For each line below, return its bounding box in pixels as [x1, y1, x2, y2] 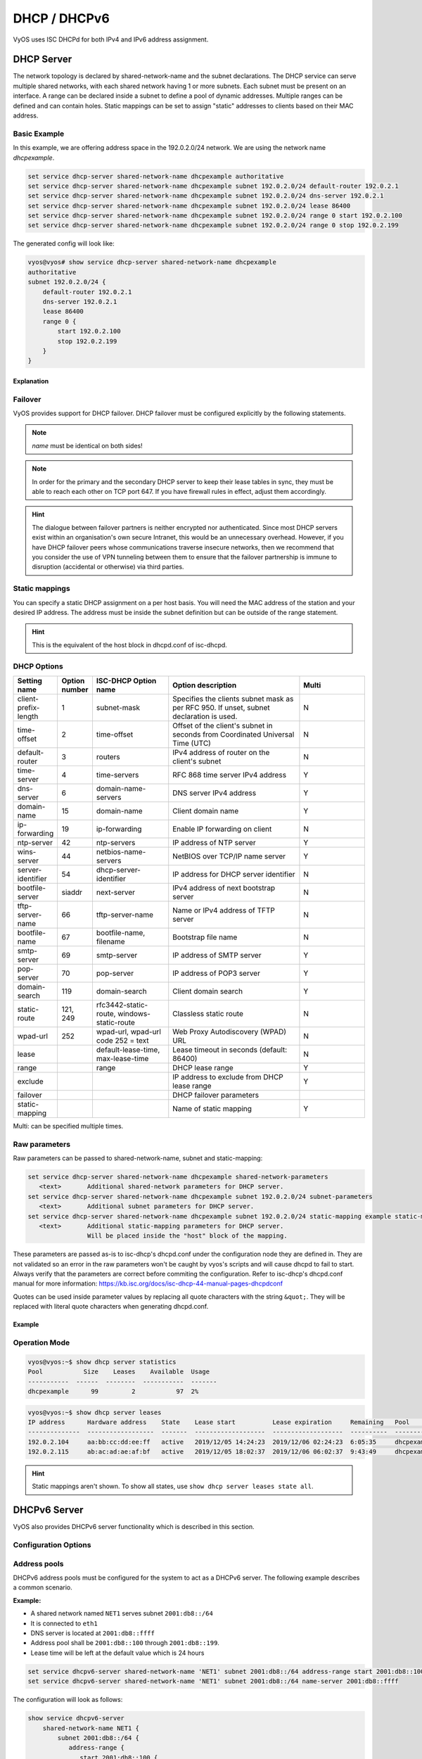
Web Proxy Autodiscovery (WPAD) [172, 1027, 287, 1036]
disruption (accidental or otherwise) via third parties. [32, 563, 184, 571]
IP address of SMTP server [172, 950, 262, 960]
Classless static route [172, 1008, 244, 1018]
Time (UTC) [172, 738, 211, 748]
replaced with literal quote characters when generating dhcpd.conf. [13, 1302, 209, 1311]
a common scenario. [13, 1583, 73, 1592]
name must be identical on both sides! [32, 441, 143, 450]
